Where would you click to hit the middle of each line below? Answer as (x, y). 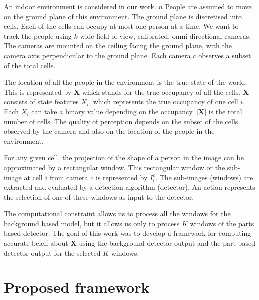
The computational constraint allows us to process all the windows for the (117, 214)
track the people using (38, 35)
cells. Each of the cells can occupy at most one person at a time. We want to (121, 26)
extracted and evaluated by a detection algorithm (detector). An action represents (129, 187)
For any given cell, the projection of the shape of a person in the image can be (124, 158)
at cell (33, 177)
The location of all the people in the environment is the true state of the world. (126, 82)
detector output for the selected (52, 253)
